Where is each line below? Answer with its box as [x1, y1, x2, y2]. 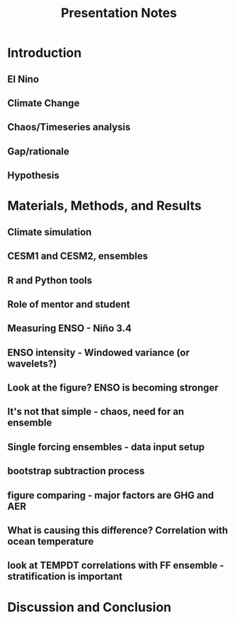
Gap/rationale [7, 145, 69, 157]
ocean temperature [7, 535, 94, 547]
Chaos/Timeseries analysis [7, 121, 131, 133]
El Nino [7, 73, 40, 85]
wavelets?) [7, 357, 57, 369]
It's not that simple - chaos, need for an [7, 406, 185, 418]
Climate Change [7, 97, 80, 109]
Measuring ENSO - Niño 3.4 [7, 323, 132, 335]
